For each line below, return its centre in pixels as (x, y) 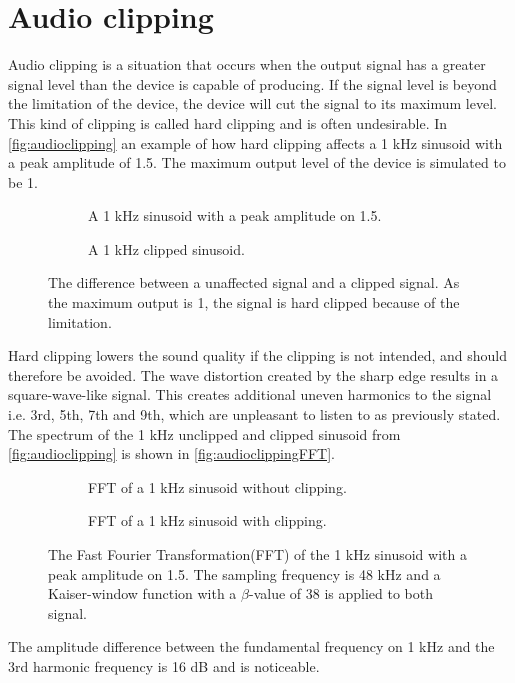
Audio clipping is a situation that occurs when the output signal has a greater (247, 64)
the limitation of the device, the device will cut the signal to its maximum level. (252, 103)
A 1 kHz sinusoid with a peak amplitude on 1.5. (235, 215)
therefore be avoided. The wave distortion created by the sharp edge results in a (253, 374)
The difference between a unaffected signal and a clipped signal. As (254, 282)
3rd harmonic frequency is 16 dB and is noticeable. (164, 665)
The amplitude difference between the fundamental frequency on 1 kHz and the (251, 646)
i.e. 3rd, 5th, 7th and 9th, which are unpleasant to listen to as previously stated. (254, 414)
